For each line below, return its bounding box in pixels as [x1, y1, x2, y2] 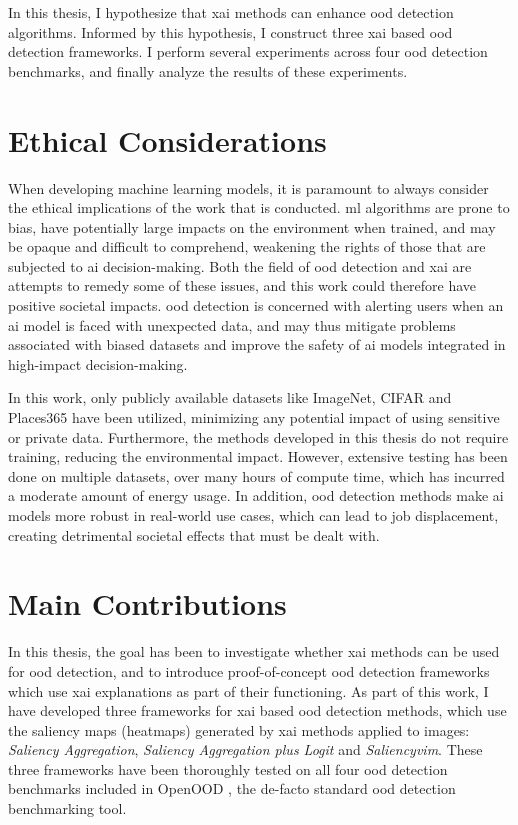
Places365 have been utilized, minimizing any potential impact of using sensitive [8, 407, 500, 428]
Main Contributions [8, 583, 287, 624]
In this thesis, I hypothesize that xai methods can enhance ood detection [8, 2, 454, 22]
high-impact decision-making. [8, 353, 188, 374]
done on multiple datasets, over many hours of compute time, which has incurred [8, 465, 505, 486]
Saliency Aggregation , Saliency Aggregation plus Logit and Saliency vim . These [8, 739, 483, 760]
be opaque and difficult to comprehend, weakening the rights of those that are [8, 236, 486, 257]
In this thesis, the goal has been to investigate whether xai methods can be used [8, 641, 500, 662]
